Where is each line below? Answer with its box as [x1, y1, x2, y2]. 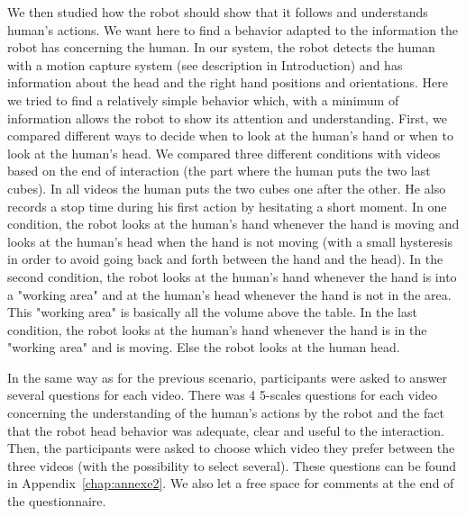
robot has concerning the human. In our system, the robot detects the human [7, 38, 435, 57]
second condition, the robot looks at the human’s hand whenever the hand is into [7, 267, 457, 285]
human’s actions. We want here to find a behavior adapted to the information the [7, 20, 459, 39]
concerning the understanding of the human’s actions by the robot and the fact [7, 403, 444, 422]
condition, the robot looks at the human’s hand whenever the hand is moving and [7, 214, 460, 233]
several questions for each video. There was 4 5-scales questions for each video [7, 385, 438, 404]
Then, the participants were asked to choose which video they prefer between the [7, 439, 455, 457]
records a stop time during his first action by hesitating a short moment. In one [7, 196, 447, 215]
